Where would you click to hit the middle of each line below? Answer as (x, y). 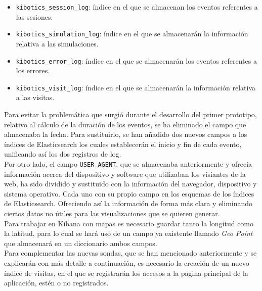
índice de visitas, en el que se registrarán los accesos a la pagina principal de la (126, 273)
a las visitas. (35, 97)
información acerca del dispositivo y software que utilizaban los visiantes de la (125, 174)
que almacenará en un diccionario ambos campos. (81, 243)
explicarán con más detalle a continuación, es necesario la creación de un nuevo (127, 262)
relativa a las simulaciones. (57, 43)
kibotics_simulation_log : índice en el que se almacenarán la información (132, 34)
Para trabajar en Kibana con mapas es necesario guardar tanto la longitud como (129, 223)
